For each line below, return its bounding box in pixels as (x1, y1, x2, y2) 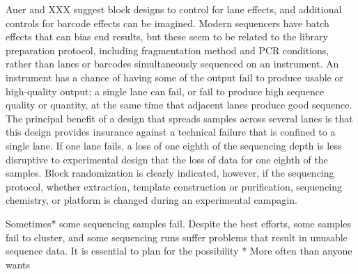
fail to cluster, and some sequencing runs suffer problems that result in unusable (6, 229, 348, 244)
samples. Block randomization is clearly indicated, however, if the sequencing (6, 166, 334, 180)
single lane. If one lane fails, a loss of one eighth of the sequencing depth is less (6, 138, 342, 152)
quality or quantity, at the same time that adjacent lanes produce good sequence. (6, 97, 352, 112)
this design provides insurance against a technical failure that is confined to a (6, 124, 336, 139)
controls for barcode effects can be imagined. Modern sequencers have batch (6, 15, 329, 30)
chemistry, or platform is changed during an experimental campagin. (6, 193, 297, 207)
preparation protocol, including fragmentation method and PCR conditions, (6, 42, 329, 57)
